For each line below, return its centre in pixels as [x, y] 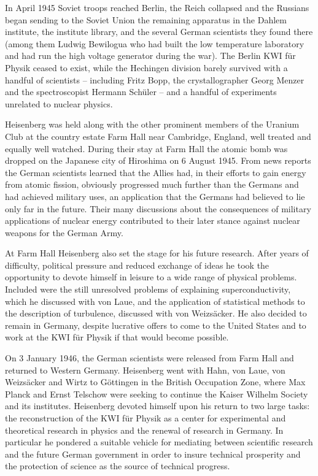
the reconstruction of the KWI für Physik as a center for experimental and [145, 418]
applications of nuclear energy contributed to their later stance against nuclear [153, 221]
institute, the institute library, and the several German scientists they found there [159, 32]
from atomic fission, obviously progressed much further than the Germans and [152, 184]
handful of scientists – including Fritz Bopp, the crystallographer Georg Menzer [155, 79]
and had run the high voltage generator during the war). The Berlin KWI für [150, 56]
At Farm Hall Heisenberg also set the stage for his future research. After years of [157, 253]
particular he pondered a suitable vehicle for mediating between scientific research [159, 442]
